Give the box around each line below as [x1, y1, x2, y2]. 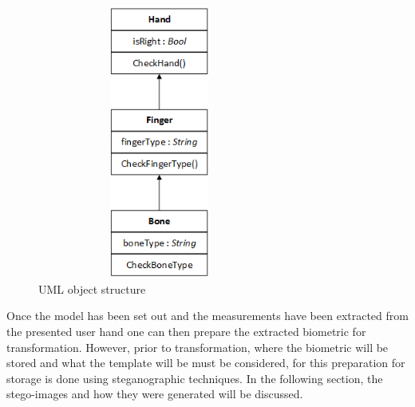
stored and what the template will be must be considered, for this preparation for [6, 354, 405, 371]
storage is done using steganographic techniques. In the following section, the [6, 369, 383, 386]
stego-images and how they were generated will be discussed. [6, 385, 303, 402]
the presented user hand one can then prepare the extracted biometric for [6, 322, 366, 339]
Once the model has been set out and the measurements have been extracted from [6, 307, 409, 324]
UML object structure [38, 280, 146, 297]
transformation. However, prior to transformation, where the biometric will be [6, 338, 389, 355]
